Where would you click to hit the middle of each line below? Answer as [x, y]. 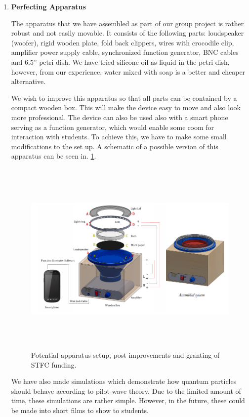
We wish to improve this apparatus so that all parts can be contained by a [124, 98]
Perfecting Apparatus [48, 6]
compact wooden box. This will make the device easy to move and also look [126, 107]
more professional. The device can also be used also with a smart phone [120, 117]
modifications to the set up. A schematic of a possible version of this [115, 146]
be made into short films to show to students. [80, 410]
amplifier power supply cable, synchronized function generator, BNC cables [125, 52]
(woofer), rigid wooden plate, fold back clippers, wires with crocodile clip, [123, 42]
